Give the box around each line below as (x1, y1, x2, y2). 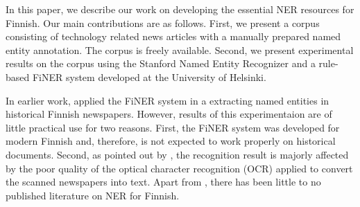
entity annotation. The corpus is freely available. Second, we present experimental (6, 42, 354, 57)
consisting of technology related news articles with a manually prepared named (6, 29, 341, 44)
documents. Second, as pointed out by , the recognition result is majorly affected (6, 147, 349, 161)
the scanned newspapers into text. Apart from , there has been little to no (6, 174, 321, 189)
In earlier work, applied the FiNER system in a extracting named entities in (6, 93, 329, 107)
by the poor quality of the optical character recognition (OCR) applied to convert (6, 161, 353, 175)
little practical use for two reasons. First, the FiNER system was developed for (6, 120, 340, 134)
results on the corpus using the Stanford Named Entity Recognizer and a (6, 56, 316, 71)
